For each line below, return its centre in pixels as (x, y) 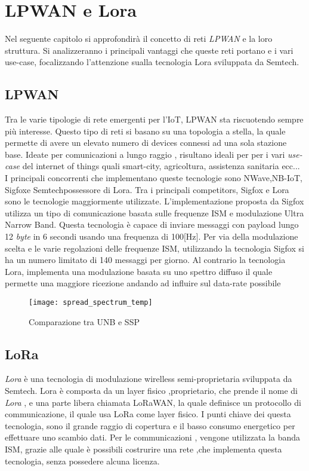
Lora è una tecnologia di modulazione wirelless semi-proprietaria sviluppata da (149, 379)
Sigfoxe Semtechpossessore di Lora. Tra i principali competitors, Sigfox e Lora (147, 189)
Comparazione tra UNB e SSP (84, 321)
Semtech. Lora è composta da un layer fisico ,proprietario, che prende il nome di (151, 391)
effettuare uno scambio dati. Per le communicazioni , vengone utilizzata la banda (152, 437)
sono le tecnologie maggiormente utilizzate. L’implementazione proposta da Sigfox (154, 201)
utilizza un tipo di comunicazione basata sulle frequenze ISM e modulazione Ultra (154, 212)
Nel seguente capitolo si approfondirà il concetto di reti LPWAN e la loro (139, 39)
